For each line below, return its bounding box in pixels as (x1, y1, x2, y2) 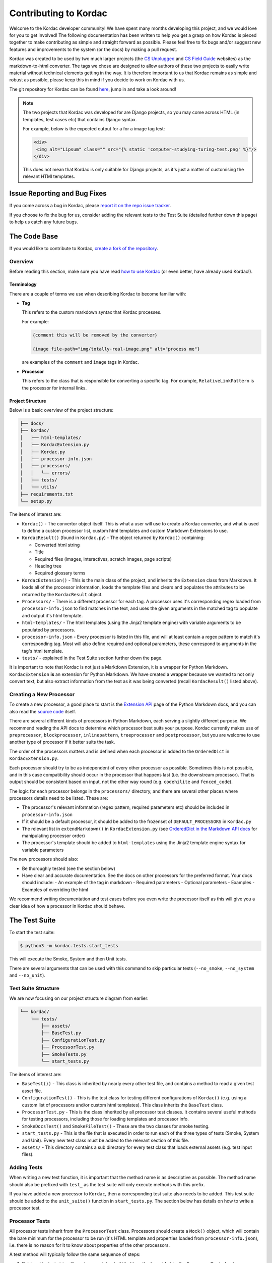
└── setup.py (20, 498, 52, 504)
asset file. (22, 1088, 42, 1094)
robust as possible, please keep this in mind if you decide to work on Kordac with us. (9, 77, 185, 83)
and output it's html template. (22, 612, 83, 618)
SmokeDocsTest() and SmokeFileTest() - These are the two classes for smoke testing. (22, 1123, 210, 1129)
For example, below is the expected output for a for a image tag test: (23, 126, 165, 132)
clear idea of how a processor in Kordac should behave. (9, 903, 125, 909)
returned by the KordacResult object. (22, 591, 103, 597)
